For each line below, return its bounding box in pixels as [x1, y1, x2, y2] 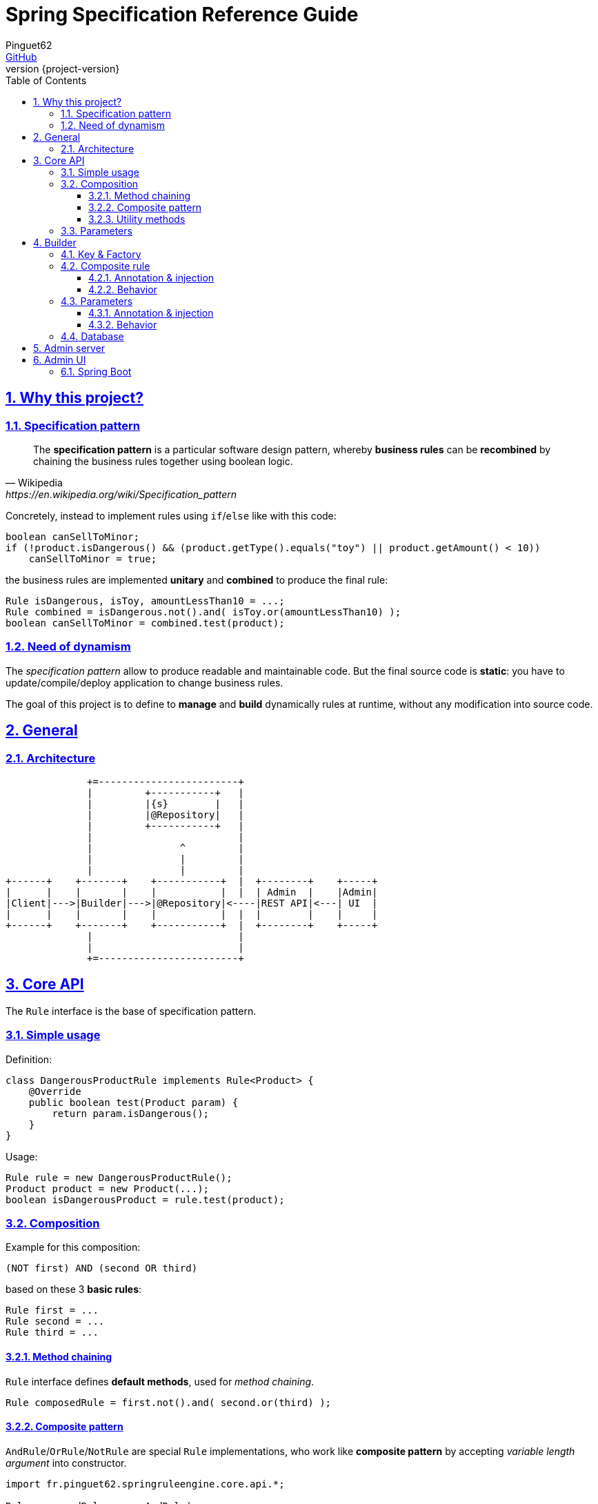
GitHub [6, 50, 37, 63]
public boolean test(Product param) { [28, 1096, 239, 1108]
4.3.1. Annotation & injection [88, 306, 214, 319]
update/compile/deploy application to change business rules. [6, 676, 283, 689]
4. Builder [33, 236, 77, 248]
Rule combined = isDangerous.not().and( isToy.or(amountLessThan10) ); [6, 606, 401, 617]
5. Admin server [33, 342, 106, 354]
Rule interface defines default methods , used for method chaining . [6, 1375, 315, 1387]
